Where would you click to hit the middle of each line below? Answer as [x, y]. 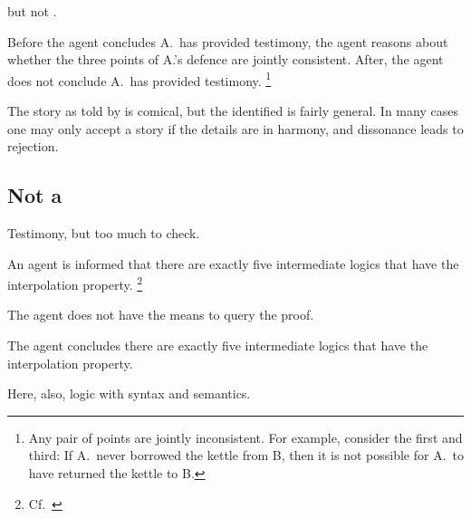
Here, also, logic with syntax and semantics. [129, 393]
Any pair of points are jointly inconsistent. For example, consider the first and [245, 437]
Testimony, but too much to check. [104, 233]
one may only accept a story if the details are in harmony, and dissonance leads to [235, 128]
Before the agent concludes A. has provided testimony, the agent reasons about [228, 41]
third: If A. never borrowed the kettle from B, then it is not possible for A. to [246, 455]
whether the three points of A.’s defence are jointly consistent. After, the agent [226, 59]
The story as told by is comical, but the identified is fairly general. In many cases [233, 111]
